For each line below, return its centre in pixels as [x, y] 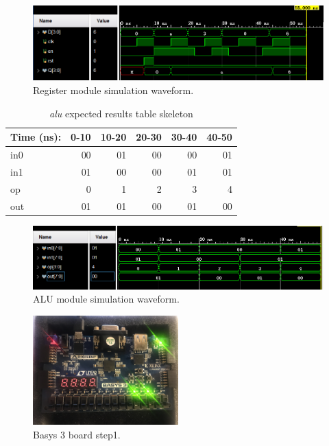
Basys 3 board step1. [77, 434]
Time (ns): [36, 137]
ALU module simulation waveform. [106, 299]
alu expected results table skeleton [121, 113]
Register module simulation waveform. [113, 90]
